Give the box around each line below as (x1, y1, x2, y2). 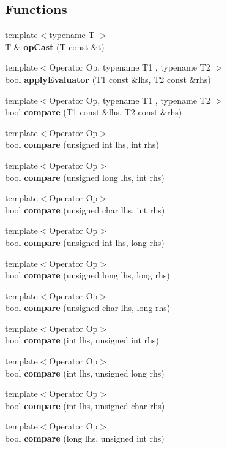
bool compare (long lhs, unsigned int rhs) (5, 432, 165, 445)
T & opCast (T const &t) (5, 40, 105, 53)
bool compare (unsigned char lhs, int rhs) (5, 203, 165, 216)
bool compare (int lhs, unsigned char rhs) (5, 399, 165, 412)
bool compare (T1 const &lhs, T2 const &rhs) (5, 106, 182, 118)
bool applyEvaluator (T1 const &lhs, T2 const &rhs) (5, 72, 211, 85)
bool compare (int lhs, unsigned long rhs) (5, 366, 165, 379)
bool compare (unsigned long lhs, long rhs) (5, 269, 170, 282)
